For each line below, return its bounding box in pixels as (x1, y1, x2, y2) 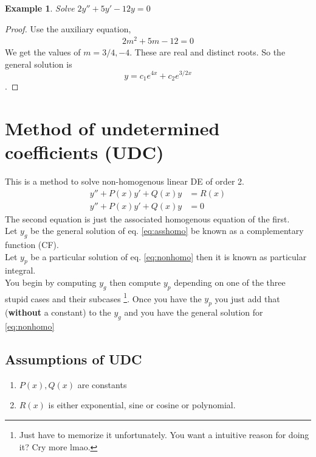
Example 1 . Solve (5, 2, 75, 14)
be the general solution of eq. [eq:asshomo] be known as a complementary (30, 224, 304, 237)
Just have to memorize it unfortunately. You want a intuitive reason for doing (19, 428, 309, 441)
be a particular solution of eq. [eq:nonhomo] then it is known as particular (30, 250, 307, 263)
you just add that (215, 292, 280, 305)
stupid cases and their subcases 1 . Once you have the (5, 290, 202, 305)
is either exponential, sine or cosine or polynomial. (48, 399, 236, 411)
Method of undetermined (5, 115, 220, 140)
